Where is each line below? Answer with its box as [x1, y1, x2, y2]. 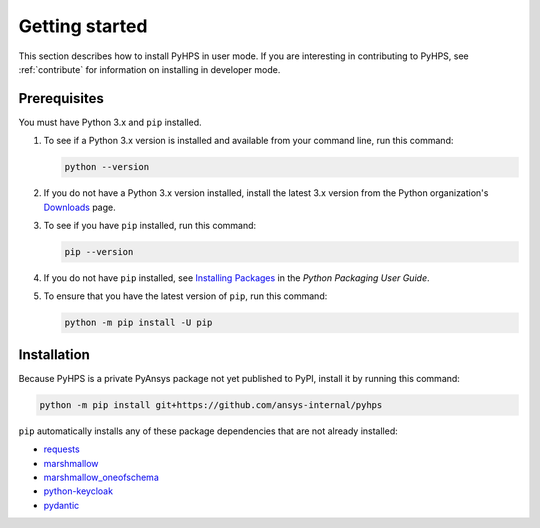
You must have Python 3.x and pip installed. [18, 116, 202, 128]
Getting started [18, 15, 148, 37]
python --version [64, 161, 150, 173]
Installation [18, 346, 90, 363]
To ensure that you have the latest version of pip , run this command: [43, 290, 328, 302]
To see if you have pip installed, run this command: [43, 219, 257, 231]
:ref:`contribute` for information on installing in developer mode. [18, 63, 281, 75]
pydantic [43, 499, 80, 511]
